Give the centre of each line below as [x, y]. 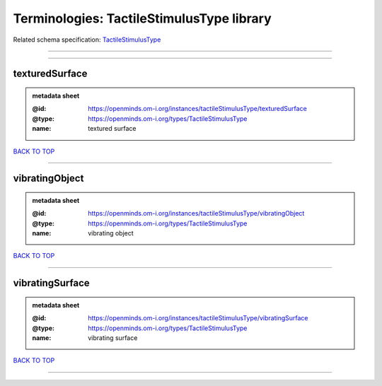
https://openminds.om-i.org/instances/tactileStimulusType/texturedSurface [197, 109]
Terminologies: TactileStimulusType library [142, 18]
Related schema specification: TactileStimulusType [87, 40]
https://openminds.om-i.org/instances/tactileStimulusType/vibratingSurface [198, 318]
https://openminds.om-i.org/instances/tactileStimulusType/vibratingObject [196, 214]
